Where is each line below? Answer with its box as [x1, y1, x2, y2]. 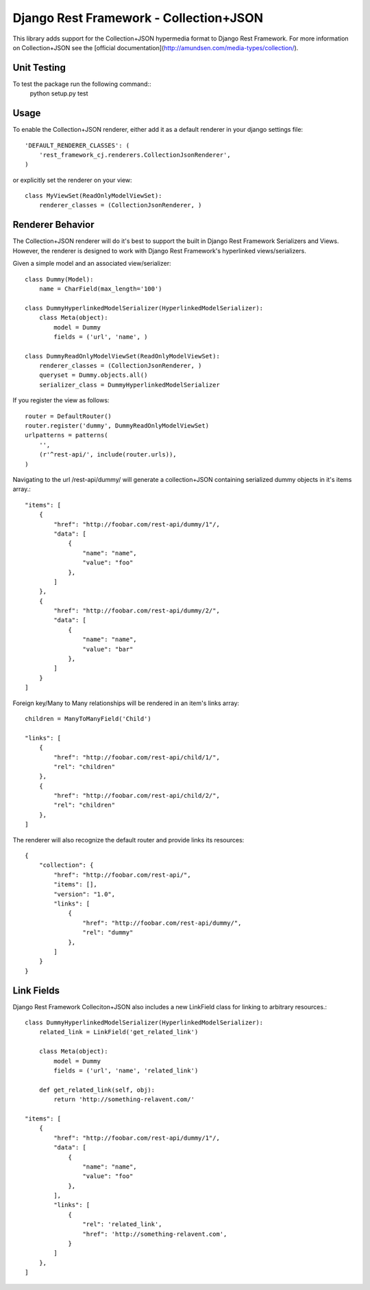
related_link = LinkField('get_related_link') [38, 1028, 199, 1036]
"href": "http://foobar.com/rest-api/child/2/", [53, 792, 221, 800]
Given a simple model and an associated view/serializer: [12, 260, 171, 268]
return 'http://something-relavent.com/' [53, 1096, 195, 1103]
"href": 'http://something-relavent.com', [82, 1230, 227, 1238]
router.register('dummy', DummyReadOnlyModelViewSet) [25, 422, 209, 430]
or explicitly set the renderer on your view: [12, 176, 133, 184]
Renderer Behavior [12, 219, 95, 231]
